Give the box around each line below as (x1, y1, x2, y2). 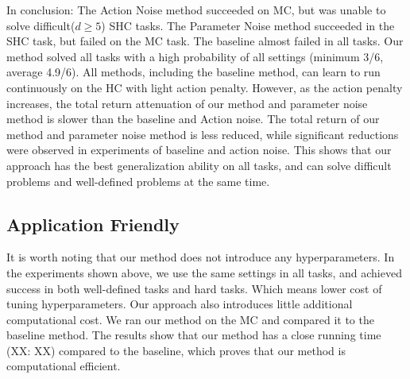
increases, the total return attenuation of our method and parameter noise (6, 95, 368, 111)
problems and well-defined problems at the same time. (6, 172, 270, 189)
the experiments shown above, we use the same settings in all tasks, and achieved (6, 264, 402, 280)
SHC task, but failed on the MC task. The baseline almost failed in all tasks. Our (6, 33, 404, 49)
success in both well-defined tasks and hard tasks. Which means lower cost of (6, 280, 382, 296)
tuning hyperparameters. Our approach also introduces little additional (6, 296, 353, 312)
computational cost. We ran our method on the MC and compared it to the (6, 311, 374, 327)
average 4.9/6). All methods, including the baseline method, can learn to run (6, 64, 381, 80)
